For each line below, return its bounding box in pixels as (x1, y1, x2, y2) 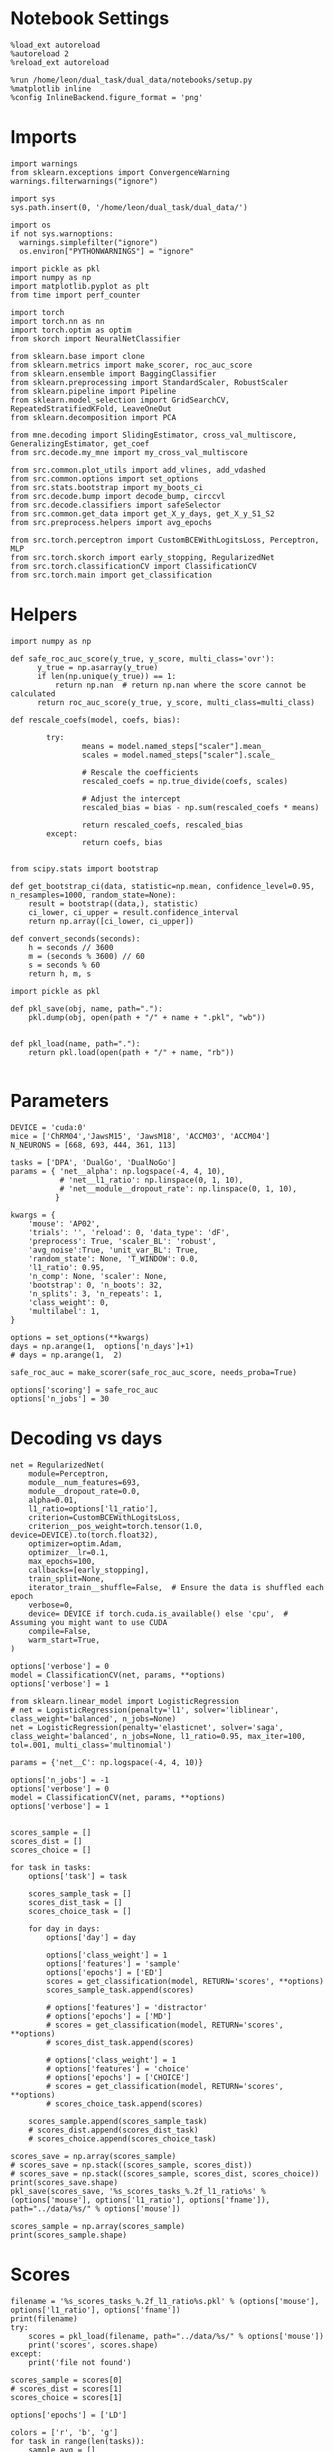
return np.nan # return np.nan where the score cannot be (54, 680, 307, 690)
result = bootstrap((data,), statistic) (28, 898, 199, 909)
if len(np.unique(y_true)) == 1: (36, 671, 177, 681)
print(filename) (10, 2313, 78, 2324)
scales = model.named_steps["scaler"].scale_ (81, 750, 275, 760)
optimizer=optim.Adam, (28, 1538, 123, 1549)
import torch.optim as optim (10, 325, 132, 335)
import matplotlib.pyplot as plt (10, 281, 150, 291)
